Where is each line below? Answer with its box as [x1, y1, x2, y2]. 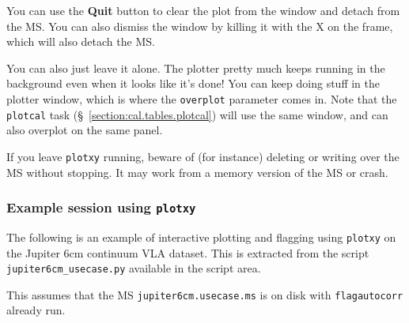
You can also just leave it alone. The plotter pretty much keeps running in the [6, 59, 385, 76]
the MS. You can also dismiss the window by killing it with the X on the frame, [6, 17, 393, 34]
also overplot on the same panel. [6, 122, 163, 138]
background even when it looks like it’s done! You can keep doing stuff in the [6, 75, 380, 92]
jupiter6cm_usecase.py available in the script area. [6, 260, 261, 276]
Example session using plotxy [6, 197, 196, 217]
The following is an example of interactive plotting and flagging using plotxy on [6, 228, 396, 245]
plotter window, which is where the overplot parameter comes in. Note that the [6, 90, 397, 107]
